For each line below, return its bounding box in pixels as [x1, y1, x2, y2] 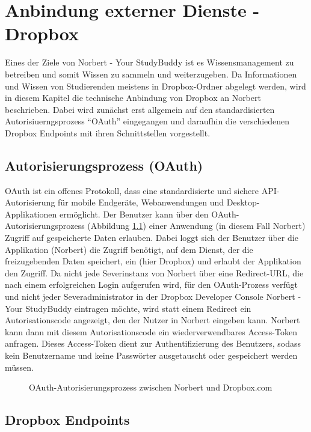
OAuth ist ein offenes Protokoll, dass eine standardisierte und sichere [5, 184, 259, 196]
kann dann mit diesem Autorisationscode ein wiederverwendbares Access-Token [5, 325, 297, 338]
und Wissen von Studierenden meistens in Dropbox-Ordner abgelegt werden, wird [5, 79, 306, 92]
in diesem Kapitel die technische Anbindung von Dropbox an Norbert [5, 91, 261, 104]
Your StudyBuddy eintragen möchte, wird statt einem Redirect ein [5, 302, 251, 314]
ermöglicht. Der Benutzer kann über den [60, 207, 209, 220]
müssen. [5, 361, 34, 373]
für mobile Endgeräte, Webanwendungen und [58, 196, 224, 208]
